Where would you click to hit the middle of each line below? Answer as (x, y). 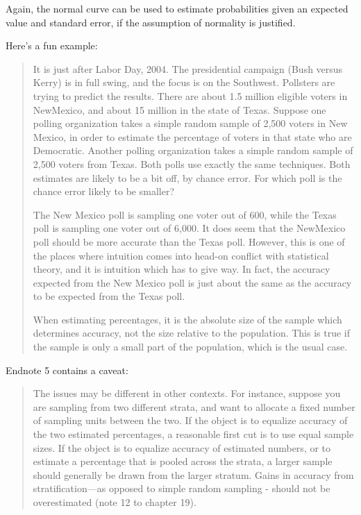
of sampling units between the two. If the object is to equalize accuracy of (190, 420)
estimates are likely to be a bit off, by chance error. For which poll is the (187, 177)
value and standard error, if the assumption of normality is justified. (151, 22)
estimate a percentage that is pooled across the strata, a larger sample (183, 461)
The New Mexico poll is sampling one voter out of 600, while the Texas (185, 214)
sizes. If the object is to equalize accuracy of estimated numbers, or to (182, 447)
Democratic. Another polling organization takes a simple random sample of (193, 150)
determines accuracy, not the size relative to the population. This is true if (192, 333)
